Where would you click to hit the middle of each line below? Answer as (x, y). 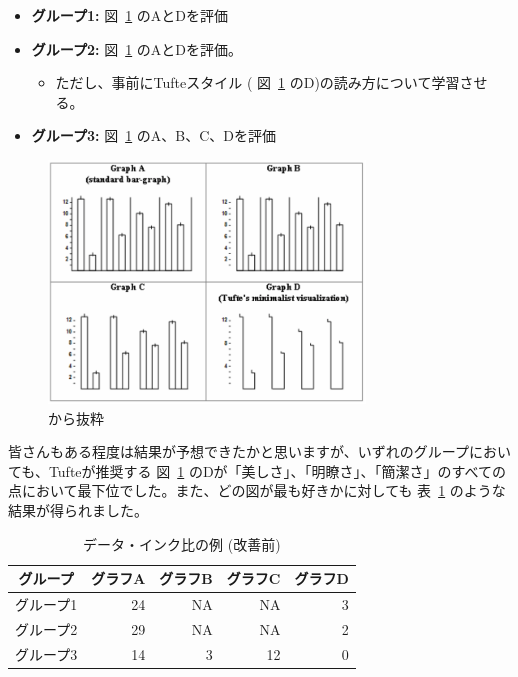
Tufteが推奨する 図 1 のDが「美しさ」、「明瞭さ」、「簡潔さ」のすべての (277, 470)
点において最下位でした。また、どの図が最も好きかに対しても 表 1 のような (257, 490)
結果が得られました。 (78, 510)
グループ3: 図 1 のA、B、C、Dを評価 (154, 135)
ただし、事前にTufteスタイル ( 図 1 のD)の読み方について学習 (257, 82)
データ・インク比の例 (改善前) (182, 543)
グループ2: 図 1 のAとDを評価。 (137, 48)
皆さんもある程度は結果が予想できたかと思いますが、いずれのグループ (238, 451)
